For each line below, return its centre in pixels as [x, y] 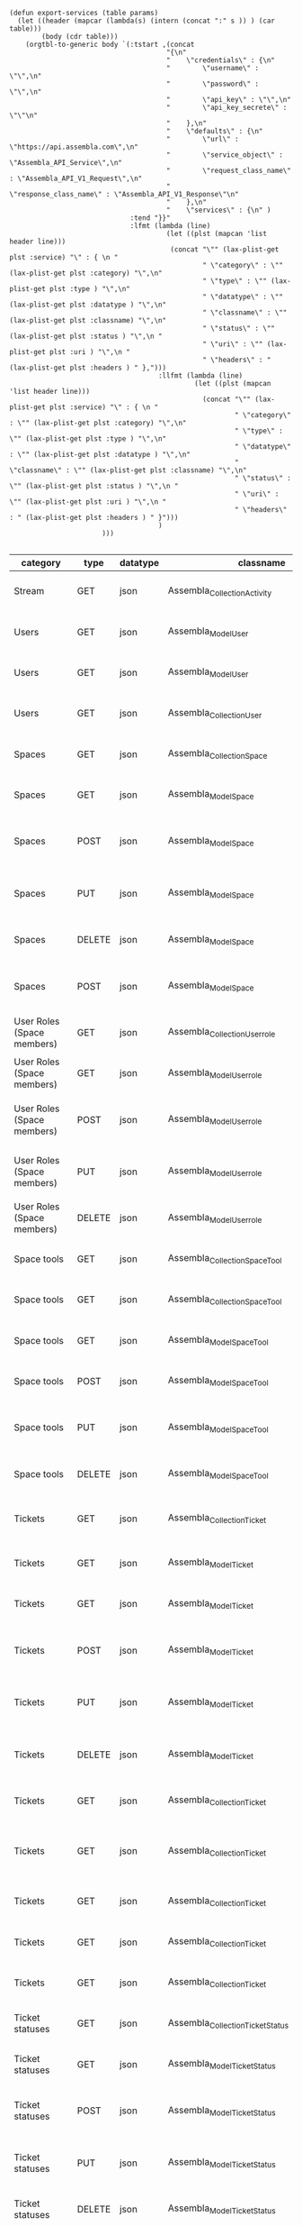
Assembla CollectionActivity [220, 591]
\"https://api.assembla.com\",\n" [74, 147]
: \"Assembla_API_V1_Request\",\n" [76, 178]
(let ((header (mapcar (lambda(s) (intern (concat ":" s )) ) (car [147, 21]
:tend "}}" [150, 218]
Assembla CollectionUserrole [222, 1033]
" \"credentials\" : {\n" [221, 60]
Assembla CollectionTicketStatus [228, 2024]
